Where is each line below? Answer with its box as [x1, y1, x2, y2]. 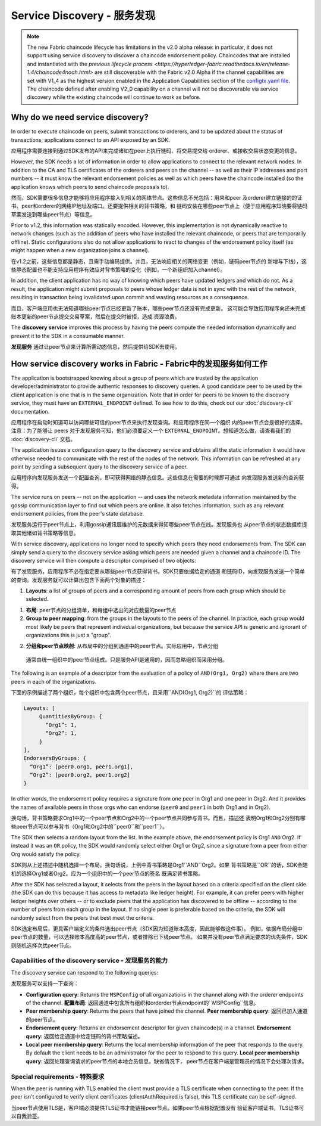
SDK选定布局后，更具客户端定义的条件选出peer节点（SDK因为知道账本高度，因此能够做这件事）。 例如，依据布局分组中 [11, 925, 303, 932]
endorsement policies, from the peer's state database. [11, 510, 144, 517]
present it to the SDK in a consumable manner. [11, 332, 125, 339]
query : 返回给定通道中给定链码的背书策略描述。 [26, 1032, 143, 1040]
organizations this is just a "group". [26, 632, 112, 639]
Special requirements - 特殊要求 [11, 1072, 105, 1081]
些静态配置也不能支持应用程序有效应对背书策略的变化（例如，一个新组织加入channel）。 [11, 266, 226, 274]
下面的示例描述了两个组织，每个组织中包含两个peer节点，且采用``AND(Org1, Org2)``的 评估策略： [11, 688, 249, 696]
